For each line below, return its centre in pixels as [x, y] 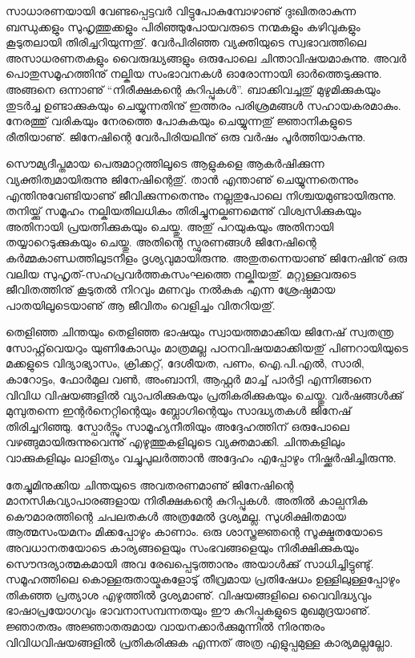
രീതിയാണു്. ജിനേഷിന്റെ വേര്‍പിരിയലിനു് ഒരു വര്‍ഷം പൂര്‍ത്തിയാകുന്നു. [186, 136]
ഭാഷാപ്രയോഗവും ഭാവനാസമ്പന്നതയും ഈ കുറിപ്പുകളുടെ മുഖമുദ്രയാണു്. [188, 610]
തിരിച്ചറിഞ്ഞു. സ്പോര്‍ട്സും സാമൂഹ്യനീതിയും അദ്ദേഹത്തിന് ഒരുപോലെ [177, 426]
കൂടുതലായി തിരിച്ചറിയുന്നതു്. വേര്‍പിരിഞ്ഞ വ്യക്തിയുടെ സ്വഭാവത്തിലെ [186, 42]
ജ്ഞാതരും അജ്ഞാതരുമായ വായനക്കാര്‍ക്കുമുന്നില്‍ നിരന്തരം [165, 626]
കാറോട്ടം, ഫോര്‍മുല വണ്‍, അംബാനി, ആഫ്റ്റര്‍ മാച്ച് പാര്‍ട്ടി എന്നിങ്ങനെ [189, 379]
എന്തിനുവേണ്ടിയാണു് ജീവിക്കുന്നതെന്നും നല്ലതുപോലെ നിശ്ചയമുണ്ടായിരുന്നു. [201, 195]
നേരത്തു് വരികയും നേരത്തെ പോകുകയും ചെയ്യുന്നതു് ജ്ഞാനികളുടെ [179, 121]
